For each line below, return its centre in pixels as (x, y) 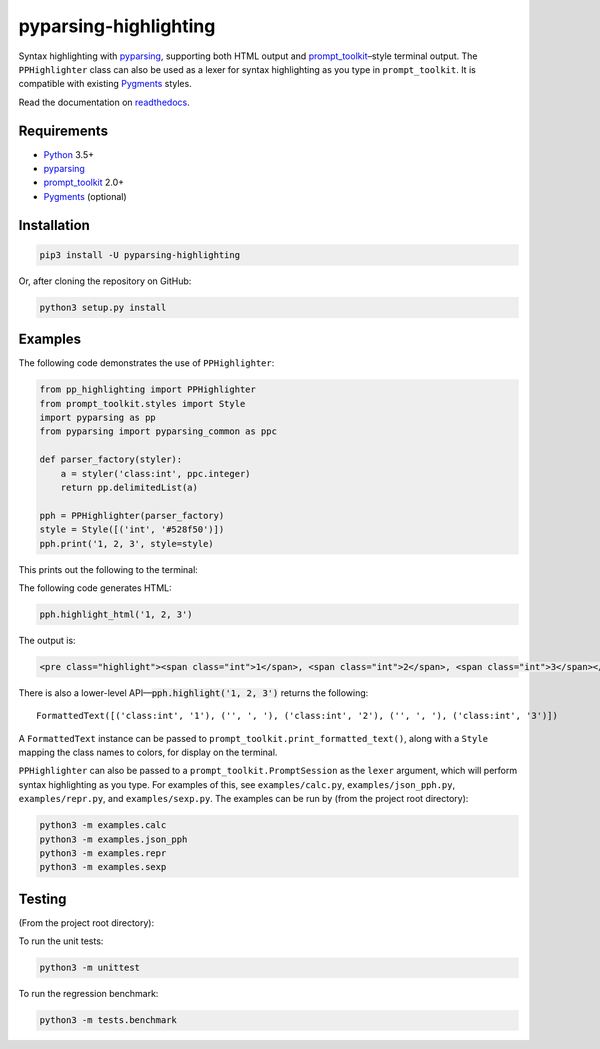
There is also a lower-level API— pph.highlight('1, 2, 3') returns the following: (193, 692)
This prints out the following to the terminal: (108, 569)
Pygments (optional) (85, 196)
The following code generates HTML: (95, 587)
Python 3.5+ (69, 154)
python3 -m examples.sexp (103, 867)
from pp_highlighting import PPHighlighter (148, 389)
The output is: (47, 640)
